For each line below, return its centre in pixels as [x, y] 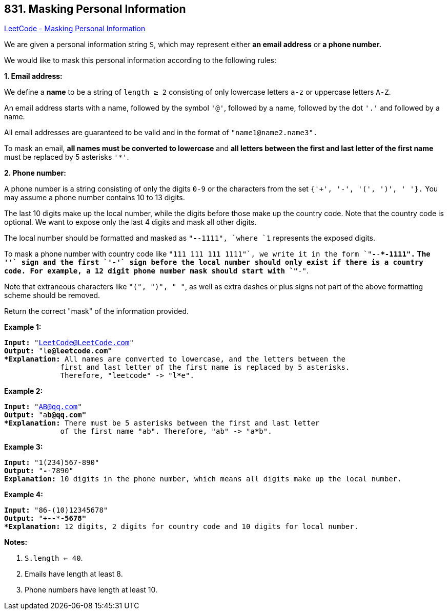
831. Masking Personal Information [95, 9]
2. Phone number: [35, 173]
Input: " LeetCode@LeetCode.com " [69, 343]
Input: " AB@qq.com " [43, 407]
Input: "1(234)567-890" [52, 463]
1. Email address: [33, 76]
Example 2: [24, 391]
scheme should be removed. [52, 295]
